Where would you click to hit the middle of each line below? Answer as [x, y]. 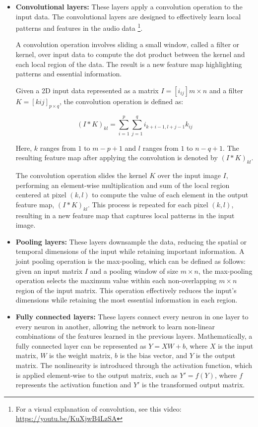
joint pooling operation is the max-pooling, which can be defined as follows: [130, 261]
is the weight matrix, [81, 355]
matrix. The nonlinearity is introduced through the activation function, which [134, 365]
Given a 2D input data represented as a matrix [87, 90]
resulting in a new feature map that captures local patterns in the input [125, 215]
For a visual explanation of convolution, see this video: [98, 408]
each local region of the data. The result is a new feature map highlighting [129, 64]
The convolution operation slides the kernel [81, 175]
